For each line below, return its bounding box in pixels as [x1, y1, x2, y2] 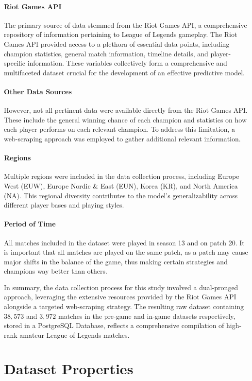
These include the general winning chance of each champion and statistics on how [4, 114, 247, 124]
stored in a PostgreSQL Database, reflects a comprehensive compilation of [4, 320, 224, 330]
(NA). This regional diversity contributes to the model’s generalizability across [4, 190, 238, 200]
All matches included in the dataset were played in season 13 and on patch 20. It [4, 237, 245, 247]
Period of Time [4, 219, 56, 229]
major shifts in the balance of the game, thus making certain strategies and [4, 256, 228, 266]
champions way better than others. [4, 266, 107, 276]
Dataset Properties [4, 358, 134, 378]
